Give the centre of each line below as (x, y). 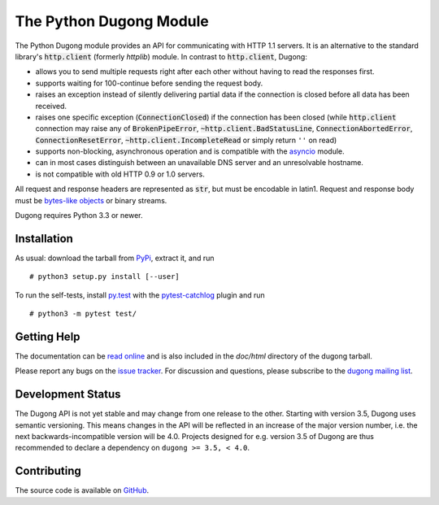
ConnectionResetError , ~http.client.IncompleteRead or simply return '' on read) (186, 140)
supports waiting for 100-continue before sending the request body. (149, 83)
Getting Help (48, 336)
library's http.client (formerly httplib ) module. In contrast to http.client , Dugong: (161, 56)
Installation (44, 239)
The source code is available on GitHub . (82, 490)
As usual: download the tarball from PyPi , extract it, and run (115, 258)
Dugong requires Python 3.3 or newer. (79, 215)
